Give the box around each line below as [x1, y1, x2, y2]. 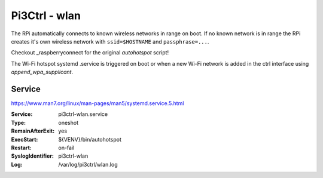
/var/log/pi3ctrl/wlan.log [58, 161, 118, 168]
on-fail [58, 144, 75, 151]
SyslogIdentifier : [11, 152, 54, 159]
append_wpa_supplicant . [11, 69, 74, 76]
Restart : [11, 144, 32, 151]
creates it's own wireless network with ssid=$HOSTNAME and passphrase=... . [11, 38, 209, 45]
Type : [11, 119, 26, 126]
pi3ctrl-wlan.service [58, 111, 108, 118]
